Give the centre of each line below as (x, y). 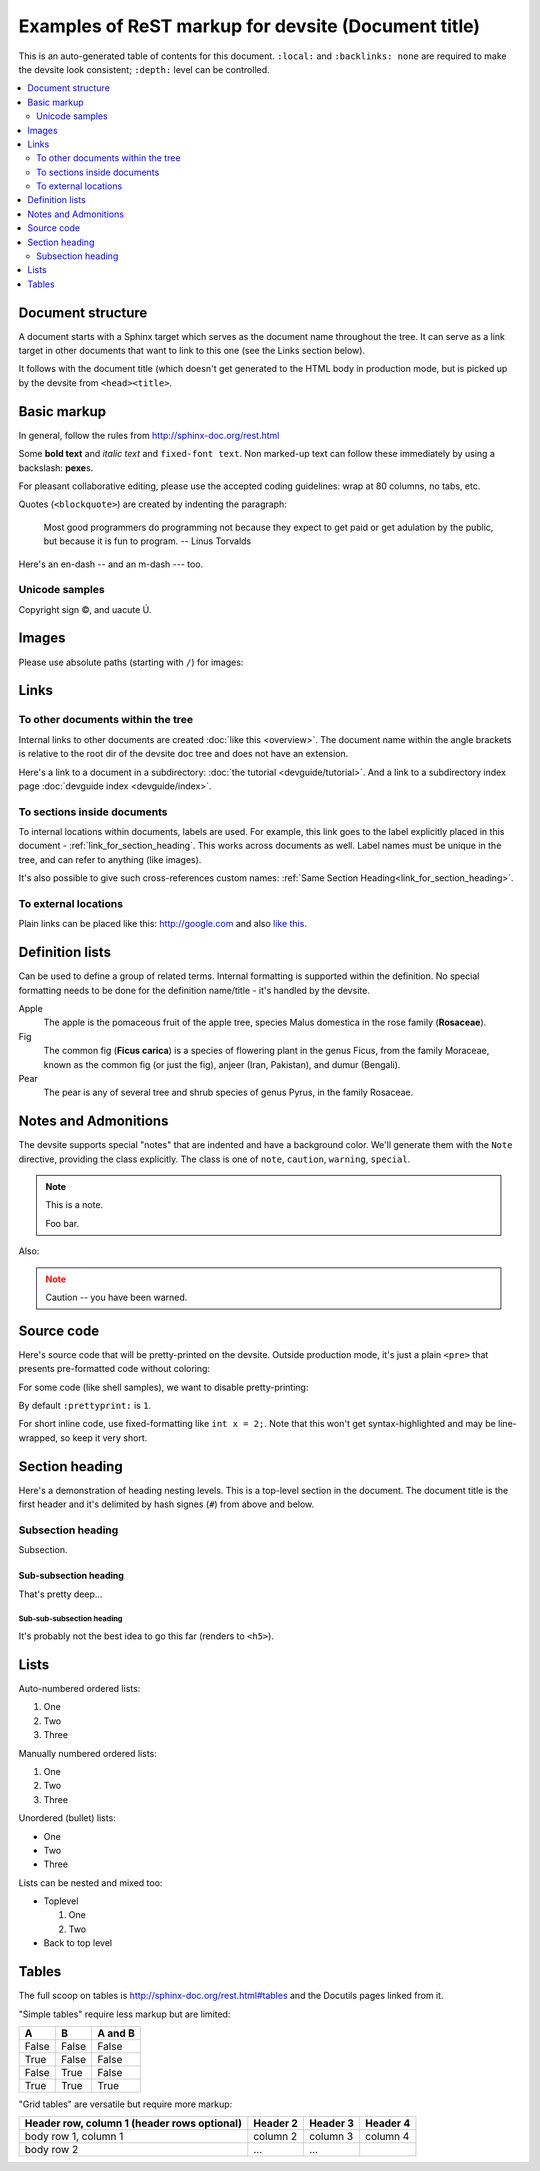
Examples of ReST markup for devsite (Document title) (249, 26)
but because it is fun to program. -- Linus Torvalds (147, 541)
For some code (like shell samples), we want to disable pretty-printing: (163, 1387)
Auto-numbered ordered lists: (79, 1688)
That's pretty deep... (60, 1594)
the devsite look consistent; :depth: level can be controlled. (144, 69)
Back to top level (78, 1943)
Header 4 (388, 2123)
